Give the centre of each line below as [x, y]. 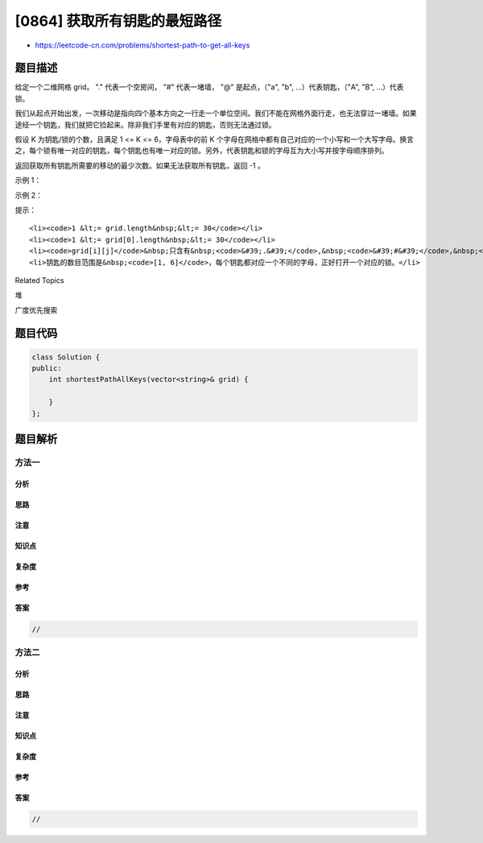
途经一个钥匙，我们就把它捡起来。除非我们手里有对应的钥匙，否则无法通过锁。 [145, 124]
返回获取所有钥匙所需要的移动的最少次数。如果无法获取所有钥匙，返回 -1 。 [140, 165]
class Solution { [66, 357]
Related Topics [39, 280]
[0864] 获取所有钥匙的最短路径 [118, 21]
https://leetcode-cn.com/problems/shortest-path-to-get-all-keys [142, 45]
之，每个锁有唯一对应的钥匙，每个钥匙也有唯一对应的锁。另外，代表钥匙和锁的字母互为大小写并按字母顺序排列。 [202, 151]
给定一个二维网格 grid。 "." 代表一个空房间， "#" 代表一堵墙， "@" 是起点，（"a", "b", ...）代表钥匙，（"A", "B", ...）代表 [209, 87]
